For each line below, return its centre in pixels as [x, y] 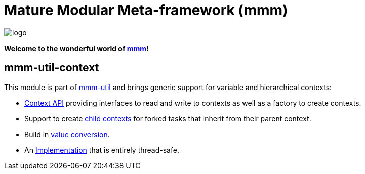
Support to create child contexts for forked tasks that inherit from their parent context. [168, 118]
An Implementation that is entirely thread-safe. [102, 150]
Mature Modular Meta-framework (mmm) [146, 10]
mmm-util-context [52, 68]
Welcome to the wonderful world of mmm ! [76, 48]
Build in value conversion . [67, 134]
